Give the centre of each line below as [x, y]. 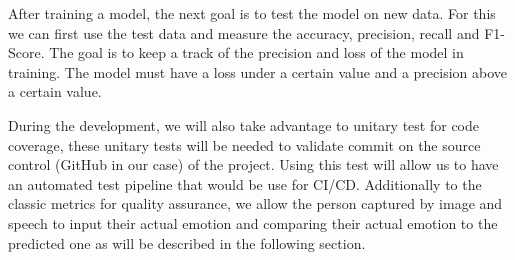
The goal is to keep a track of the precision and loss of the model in [256, 52]
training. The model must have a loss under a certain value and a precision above [257, 71]
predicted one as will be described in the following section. [187, 242]
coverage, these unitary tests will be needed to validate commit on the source [244, 144]
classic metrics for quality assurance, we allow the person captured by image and [255, 203]
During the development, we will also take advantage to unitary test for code [244, 124]
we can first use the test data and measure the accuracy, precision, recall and [244, 32]
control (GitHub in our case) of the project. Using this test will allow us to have [253, 164]
